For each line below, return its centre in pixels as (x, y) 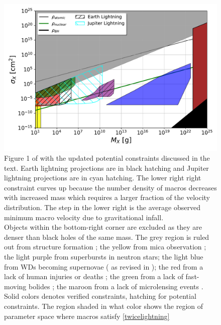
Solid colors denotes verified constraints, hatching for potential (100, 296)
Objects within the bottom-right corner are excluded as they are (103, 227)
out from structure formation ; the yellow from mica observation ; (105, 247)
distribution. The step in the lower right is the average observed (102, 207)
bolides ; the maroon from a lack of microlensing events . (116, 286)
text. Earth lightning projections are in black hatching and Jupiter (106, 168)
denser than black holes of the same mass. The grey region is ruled (107, 237)
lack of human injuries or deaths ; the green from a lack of (94, 276)
